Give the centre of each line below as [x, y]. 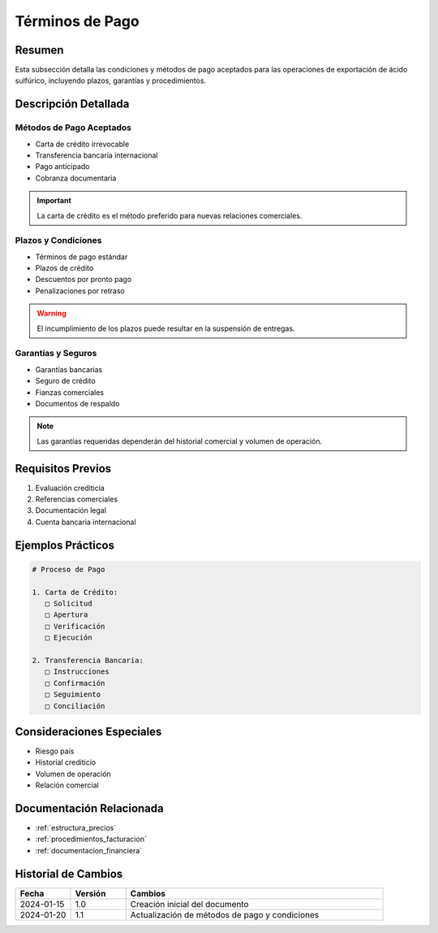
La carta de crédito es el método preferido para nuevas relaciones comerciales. [170, 215]
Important [54, 201]
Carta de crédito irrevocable [82, 144]
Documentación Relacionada [89, 808]
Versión [90, 893]
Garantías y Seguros [56, 354]
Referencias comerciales [76, 499]
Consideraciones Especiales [88, 731]
